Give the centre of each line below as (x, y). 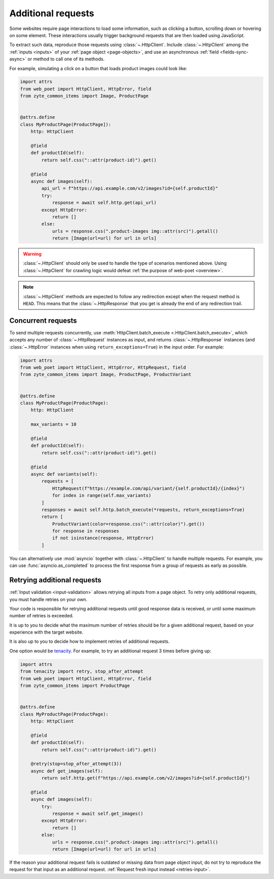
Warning (32, 254)
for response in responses (85, 531)
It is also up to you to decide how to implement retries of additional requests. (90, 641)
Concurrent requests (43, 320)
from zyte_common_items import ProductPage (75, 686)
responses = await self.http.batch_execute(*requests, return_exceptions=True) (143, 510)
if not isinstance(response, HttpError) (103, 538)
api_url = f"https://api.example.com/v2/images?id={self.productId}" (130, 189)
